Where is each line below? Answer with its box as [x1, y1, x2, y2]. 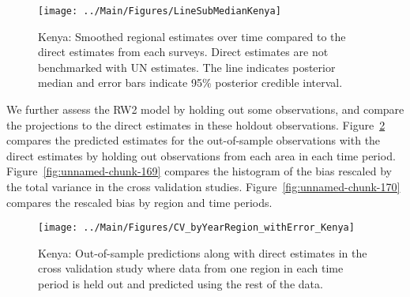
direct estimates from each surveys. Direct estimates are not [38, 43, 329, 60]
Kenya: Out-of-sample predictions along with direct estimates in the [38, 244, 367, 261]
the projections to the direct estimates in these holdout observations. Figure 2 [6, 116, 386, 133]
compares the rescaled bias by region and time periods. [6, 194, 273, 210]
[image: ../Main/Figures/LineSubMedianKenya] [38, 6, 281, 17]
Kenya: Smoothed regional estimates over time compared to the [38, 28, 346, 44]
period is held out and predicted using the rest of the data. [38, 276, 323, 292]
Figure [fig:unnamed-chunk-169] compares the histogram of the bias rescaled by [6, 163, 392, 179]
